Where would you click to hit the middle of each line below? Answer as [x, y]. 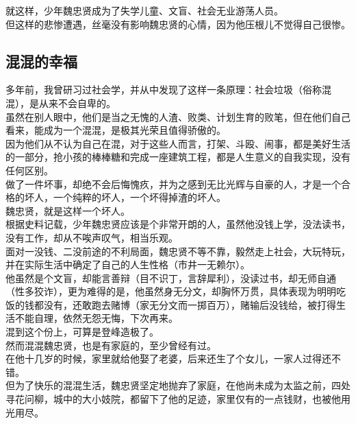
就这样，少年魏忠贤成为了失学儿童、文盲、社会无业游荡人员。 [144, 10]
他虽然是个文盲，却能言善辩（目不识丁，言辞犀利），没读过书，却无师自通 [171, 278]
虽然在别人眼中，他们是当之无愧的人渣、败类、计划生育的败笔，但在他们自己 [178, 116]
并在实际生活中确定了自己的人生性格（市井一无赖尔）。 [128, 264]
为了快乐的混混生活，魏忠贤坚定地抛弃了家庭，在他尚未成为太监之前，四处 [182, 385]
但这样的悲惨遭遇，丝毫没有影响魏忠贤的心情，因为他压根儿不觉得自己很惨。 [178, 24]
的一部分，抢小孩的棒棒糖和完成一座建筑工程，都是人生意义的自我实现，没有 [178, 157]
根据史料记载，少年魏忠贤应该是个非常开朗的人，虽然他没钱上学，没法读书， [178, 224]
